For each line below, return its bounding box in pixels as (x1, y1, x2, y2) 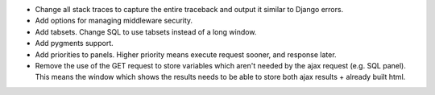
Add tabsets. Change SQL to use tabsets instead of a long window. (35, 27, 257, 36)
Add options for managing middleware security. (35, 16, 193, 26)
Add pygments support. (35, 39, 114, 48)
